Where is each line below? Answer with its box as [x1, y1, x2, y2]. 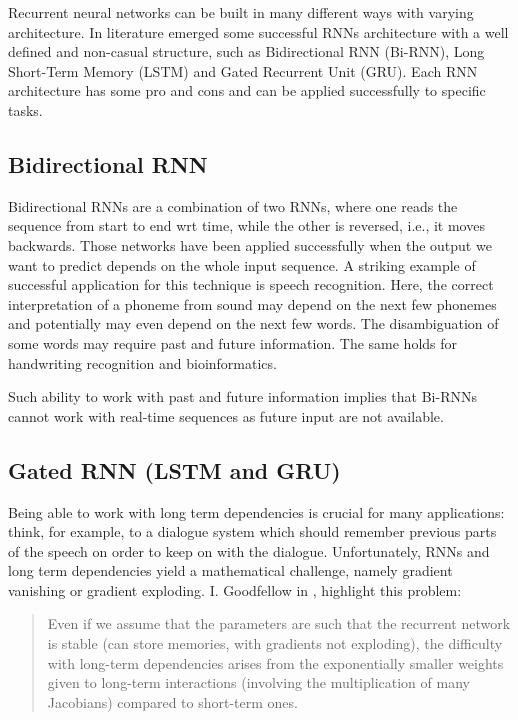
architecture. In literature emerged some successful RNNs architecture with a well [8, 21, 509, 42]
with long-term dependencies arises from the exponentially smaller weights [47, 652, 504, 673]
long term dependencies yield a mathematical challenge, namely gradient [8, 560, 453, 581]
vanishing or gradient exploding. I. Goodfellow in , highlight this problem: [8, 579, 462, 600]
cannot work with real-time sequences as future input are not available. [8, 405, 444, 426]
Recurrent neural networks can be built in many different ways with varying [8, 2, 474, 22]
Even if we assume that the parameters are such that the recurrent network [47, 613, 511, 634]
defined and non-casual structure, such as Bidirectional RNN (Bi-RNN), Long [8, 41, 485, 62]
